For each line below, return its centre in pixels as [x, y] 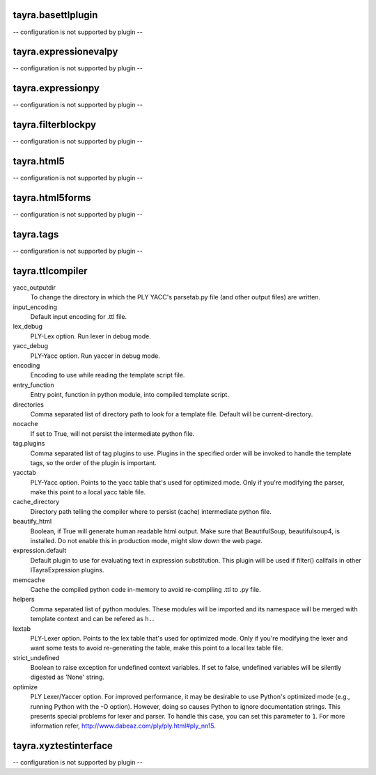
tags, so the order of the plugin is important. [93, 462]
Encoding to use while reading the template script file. [108, 375]
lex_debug [28, 327]
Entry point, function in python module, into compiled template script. [130, 395]
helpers [24, 600]
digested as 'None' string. [67, 677]
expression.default [40, 551]
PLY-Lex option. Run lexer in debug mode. [91, 336]
